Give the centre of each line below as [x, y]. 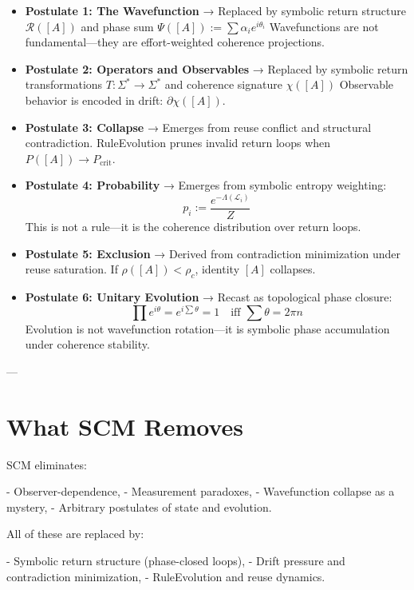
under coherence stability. [87, 344]
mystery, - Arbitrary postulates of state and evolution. [139, 506]
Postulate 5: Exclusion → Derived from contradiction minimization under [213, 253]
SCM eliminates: [47, 464]
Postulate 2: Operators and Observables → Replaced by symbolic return [217, 68]
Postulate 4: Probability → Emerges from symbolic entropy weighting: [206, 185]
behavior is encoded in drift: [94, 100]
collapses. [293, 269]
